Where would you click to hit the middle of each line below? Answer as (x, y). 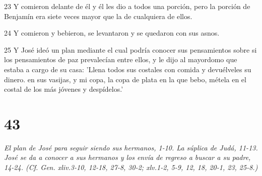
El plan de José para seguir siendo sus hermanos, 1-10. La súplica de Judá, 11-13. (131, 147)
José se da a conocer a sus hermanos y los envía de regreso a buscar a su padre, (127, 157)
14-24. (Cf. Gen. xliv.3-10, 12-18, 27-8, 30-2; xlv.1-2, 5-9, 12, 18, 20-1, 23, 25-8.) (131, 167)
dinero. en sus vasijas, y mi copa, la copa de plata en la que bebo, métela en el (125, 79)
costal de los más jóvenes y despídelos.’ (64, 89)
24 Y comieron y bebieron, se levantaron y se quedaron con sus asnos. (112, 33)
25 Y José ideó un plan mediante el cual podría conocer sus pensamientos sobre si (130, 49)
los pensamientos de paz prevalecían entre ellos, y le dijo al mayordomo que (121, 59)
